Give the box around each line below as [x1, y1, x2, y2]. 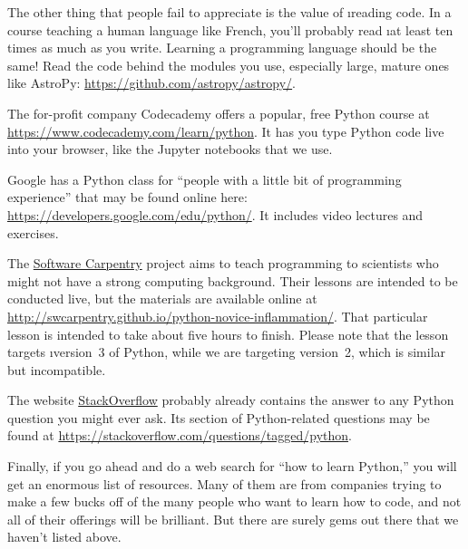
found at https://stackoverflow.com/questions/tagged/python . [7, 426, 352, 445]
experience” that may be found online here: [7, 188, 248, 207]
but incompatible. [7, 360, 106, 379]
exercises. [7, 223, 59, 242]
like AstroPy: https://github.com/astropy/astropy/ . [7, 73, 297, 92]
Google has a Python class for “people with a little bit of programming [7, 169, 402, 188]
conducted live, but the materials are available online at [7, 289, 317, 308]
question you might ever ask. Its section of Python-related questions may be [7, 408, 430, 427]
